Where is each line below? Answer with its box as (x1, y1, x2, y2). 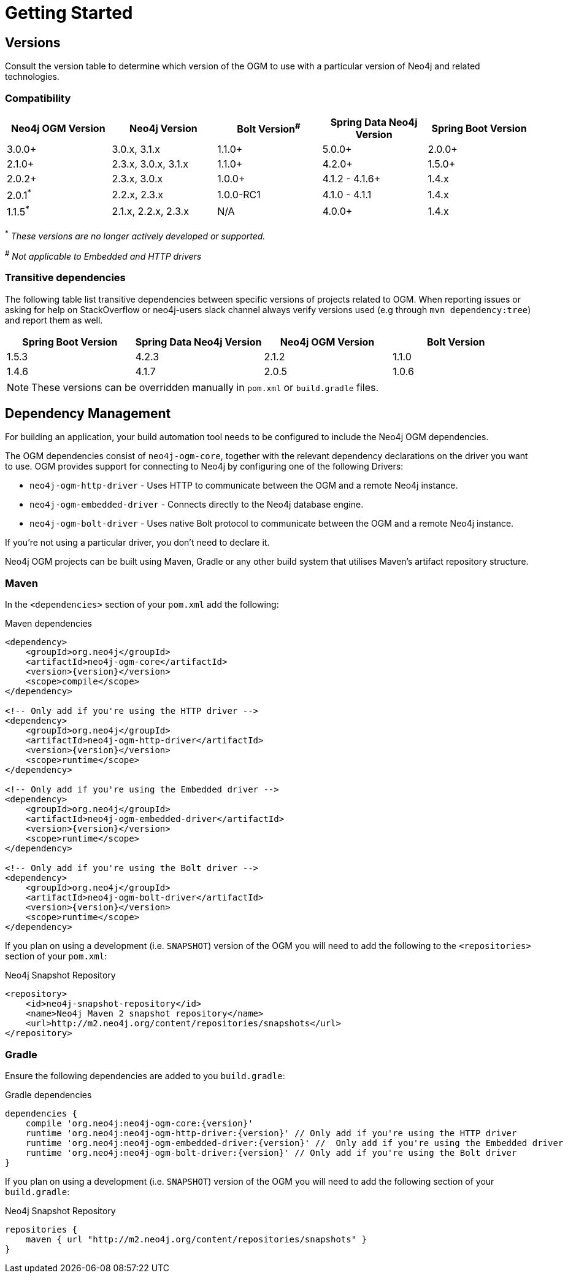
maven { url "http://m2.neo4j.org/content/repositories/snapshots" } (25, 1234, 367, 1244)
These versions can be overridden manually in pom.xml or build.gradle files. (31, 381, 379, 393)
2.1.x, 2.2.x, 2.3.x (112, 204, 189, 217)
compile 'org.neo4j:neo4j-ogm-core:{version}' (25, 1118, 253, 1128)
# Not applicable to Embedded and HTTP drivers (5, 249, 202, 261)
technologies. (5, 71, 59, 82)
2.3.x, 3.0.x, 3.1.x (112, 157, 188, 170)
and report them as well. (5, 314, 103, 325)
